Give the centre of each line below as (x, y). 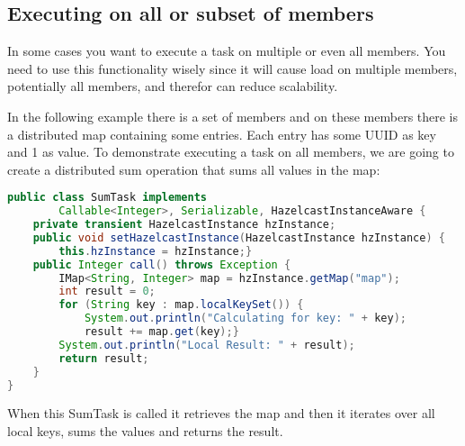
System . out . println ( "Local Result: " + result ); (207, 345)
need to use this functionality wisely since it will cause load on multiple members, (232, 68)
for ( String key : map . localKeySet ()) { (181, 305)
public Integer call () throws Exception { (162, 264)
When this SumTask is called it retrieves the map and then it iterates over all (221, 413)
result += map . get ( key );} (161, 332)
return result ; (104, 358)
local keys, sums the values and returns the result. (145, 431)
